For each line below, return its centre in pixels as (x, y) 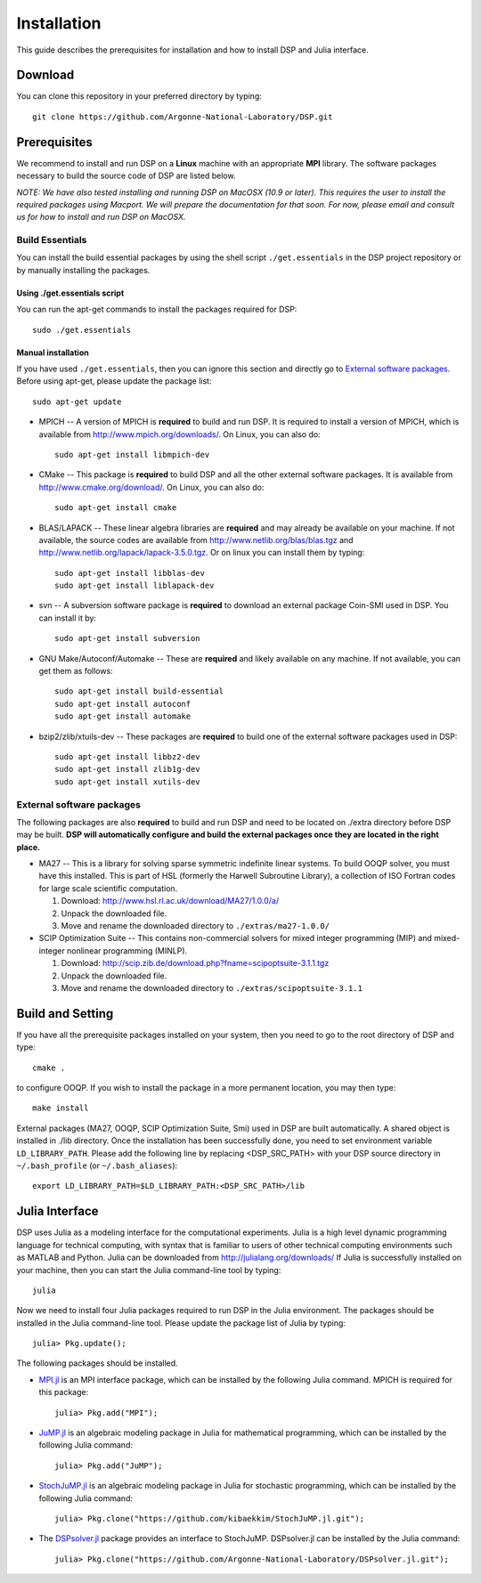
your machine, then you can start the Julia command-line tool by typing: (149, 1270)
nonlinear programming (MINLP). (127, 950)
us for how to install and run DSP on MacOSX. (101, 217)
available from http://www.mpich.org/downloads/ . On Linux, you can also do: (179, 434)
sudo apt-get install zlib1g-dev (127, 769)
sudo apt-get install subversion (127, 638)
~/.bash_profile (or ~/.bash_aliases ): (97, 1165)
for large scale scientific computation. (108, 888)
